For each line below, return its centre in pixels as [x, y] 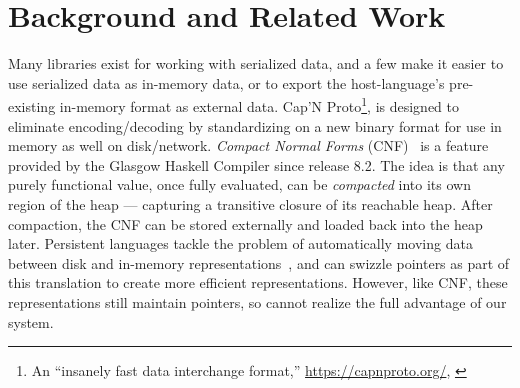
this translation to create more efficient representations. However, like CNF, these [258, 282]
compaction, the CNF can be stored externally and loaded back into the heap [245, 223]
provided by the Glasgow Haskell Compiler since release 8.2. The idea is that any [256, 164]
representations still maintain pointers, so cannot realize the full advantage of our [257, 301]
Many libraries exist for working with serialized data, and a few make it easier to [256, 63]
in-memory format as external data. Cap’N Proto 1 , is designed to [259, 104]
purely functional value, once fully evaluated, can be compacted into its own [239, 184]
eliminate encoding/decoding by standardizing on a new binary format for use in [255, 125]
